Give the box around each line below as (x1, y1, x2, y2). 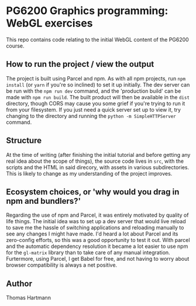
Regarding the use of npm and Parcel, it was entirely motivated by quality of (6, 211, 189, 218)
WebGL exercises (6, 16, 93, 30)
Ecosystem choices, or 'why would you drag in (6, 187, 180, 197)
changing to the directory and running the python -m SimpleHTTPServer (6, 112, 177, 119)
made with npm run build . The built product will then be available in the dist (6, 93, 190, 100)
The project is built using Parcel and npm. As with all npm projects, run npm (6, 75, 186, 82)
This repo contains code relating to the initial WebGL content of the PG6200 (6, 36, 189, 43)
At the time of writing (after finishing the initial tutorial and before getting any (6, 151, 191, 158)
